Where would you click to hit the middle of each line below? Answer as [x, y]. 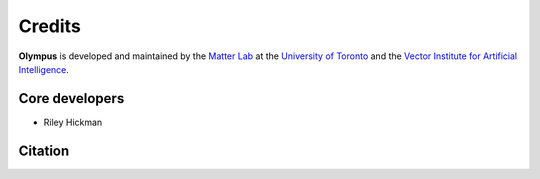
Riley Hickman [73, 122]
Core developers [71, 98]
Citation [44, 150]
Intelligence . [44, 69]
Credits [50, 26]
